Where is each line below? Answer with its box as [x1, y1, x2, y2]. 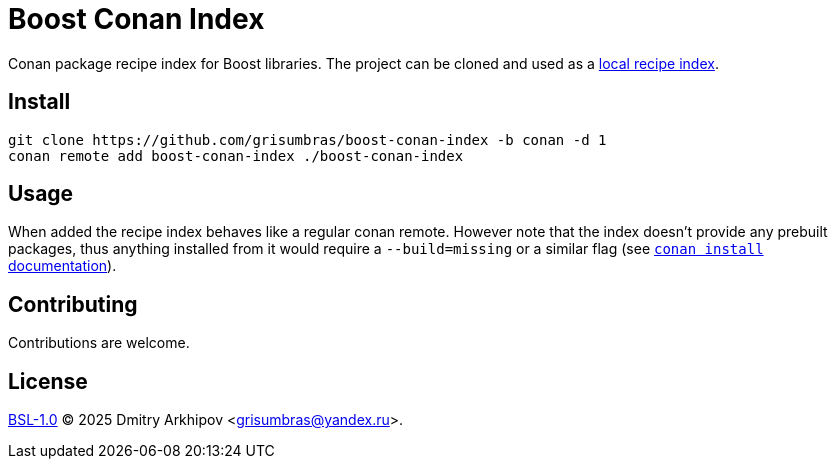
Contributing [8, 291, 138, 317]
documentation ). [8, 257, 117, 275]
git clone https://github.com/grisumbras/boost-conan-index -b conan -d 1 [8, 131, 607, 148]
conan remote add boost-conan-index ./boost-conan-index [8, 147, 464, 164]
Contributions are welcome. [8, 334, 190, 352]
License [8, 368, 88, 394]
